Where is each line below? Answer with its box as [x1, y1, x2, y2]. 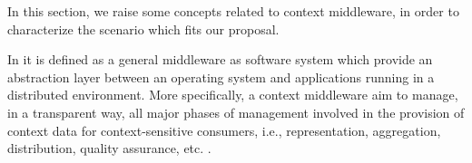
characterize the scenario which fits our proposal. [7, 19, 280, 38]
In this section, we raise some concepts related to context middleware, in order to [7, 2, 459, 20]
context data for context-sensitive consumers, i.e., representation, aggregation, [7, 120, 441, 139]
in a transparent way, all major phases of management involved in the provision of [7, 102, 465, 121]
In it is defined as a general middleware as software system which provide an [7, 50, 433, 69]
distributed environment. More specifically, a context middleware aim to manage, [7, 85, 458, 104]
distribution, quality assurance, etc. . [7, 139, 211, 158]
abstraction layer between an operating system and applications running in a [7, 67, 435, 86]
